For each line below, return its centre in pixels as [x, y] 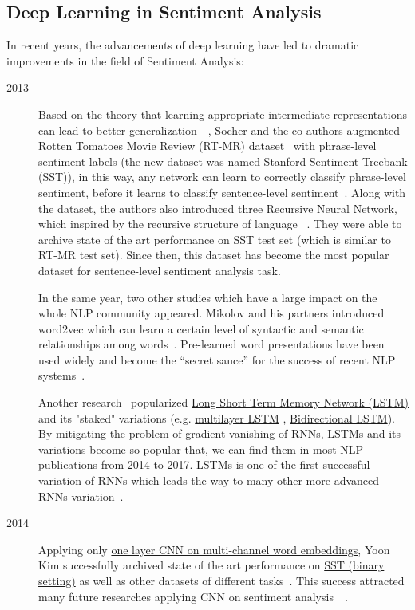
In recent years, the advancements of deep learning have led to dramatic [183, 45]
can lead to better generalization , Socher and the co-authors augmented [219, 130]
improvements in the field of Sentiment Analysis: [125, 60]
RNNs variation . [81, 496]
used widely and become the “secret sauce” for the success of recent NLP [217, 359]
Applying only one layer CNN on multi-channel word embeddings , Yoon [214, 549]
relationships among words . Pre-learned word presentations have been [211, 344]
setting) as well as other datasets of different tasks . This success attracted [221, 581]
